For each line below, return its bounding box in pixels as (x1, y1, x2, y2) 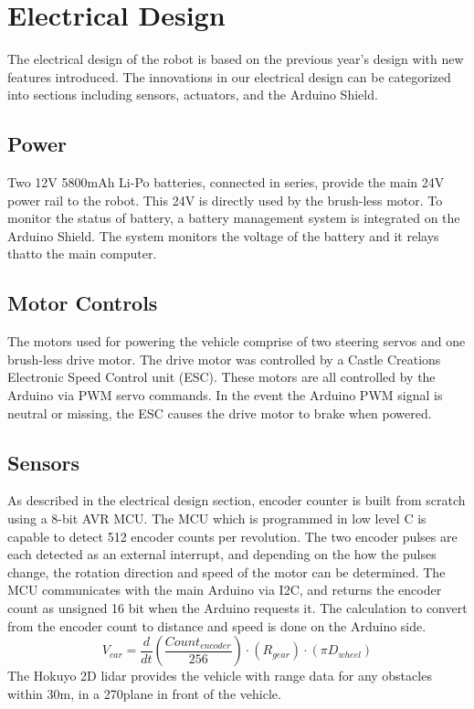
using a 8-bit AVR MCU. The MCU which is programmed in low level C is (7, 509, 427, 528)
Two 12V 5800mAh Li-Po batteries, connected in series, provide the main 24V (7, 173, 445, 192)
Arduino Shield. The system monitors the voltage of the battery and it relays (7, 226, 439, 245)
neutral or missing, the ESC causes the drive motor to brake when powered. (7, 403, 432, 422)
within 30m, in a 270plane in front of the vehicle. (7, 683, 281, 703)
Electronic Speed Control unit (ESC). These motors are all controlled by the (7, 367, 436, 386)
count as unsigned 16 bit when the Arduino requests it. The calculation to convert (7, 598, 468, 618)
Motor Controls (7, 289, 158, 317)
